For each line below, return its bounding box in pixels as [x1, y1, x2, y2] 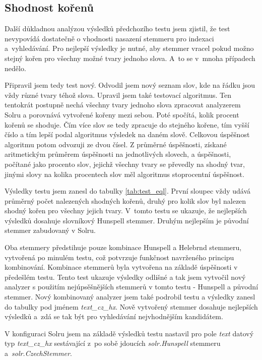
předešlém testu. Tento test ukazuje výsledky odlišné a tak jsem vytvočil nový [5, 271, 246, 282]
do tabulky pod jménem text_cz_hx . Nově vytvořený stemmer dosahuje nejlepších [5, 301, 258, 312]
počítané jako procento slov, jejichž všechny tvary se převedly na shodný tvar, [5, 158, 245, 169]
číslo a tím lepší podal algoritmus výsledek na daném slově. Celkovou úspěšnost [5, 129, 250, 140]
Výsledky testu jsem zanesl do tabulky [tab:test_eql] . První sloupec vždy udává [5, 186, 250, 196]
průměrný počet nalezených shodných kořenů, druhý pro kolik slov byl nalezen [5, 195, 246, 206]
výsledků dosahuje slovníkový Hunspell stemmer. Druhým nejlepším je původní [5, 215, 249, 225]
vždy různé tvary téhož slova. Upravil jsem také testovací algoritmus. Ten [5, 89, 231, 100]
